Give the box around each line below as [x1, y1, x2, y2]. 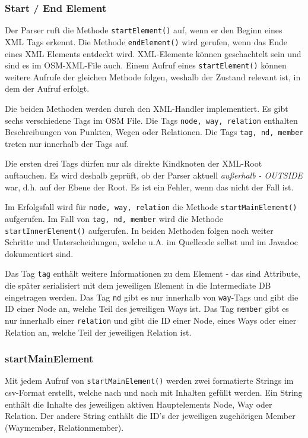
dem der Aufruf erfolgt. [5, 82, 90, 95]
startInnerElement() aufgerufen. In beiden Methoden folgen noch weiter [5, 224, 274, 236]
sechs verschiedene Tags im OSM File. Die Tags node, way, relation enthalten [5, 114, 298, 126]
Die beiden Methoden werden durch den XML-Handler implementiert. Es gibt [5, 102, 288, 114]
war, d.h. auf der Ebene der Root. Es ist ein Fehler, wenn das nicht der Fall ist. [5, 180, 294, 193]
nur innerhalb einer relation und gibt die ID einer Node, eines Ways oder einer [5, 314, 297, 326]
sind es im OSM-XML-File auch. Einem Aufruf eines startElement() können [5, 59, 287, 71]
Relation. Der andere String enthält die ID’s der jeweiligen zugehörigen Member [5, 409, 296, 422]
